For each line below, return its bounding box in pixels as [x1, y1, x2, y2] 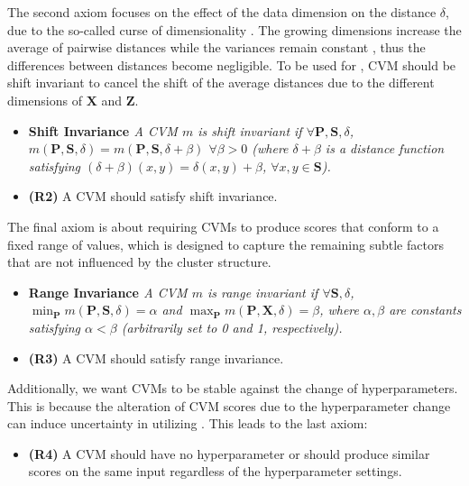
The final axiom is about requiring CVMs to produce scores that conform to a [7, 216, 439, 235]
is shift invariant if [198, 121, 302, 140]
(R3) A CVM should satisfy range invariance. [28, 348, 284, 367]
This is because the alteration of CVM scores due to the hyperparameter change [7, 396, 451, 415]
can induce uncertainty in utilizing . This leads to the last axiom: [7, 414, 368, 433]
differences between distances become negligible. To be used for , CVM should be [7, 55, 456, 74]
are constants [389, 300, 462, 319]
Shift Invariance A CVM [28, 121, 178, 140]
